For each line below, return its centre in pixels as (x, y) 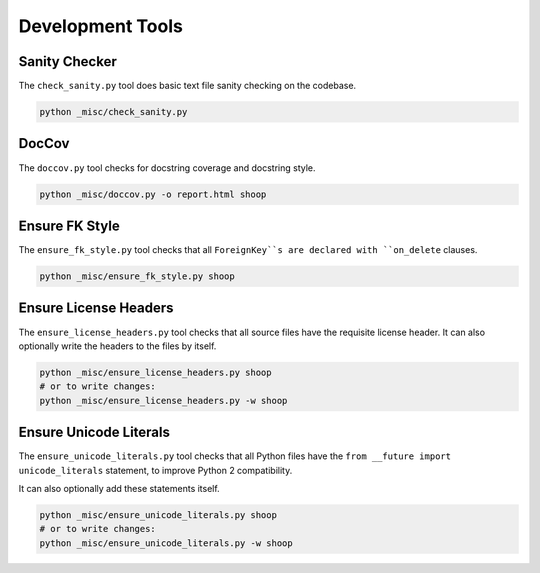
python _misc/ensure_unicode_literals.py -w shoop (166, 543)
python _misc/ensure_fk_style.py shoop (137, 276)
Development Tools (101, 26)
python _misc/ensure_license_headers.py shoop (155, 372)
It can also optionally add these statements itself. (119, 488)
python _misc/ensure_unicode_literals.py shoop (158, 514)
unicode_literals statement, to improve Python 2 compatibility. (155, 470)
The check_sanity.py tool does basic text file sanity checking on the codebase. (187, 86)
